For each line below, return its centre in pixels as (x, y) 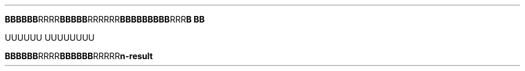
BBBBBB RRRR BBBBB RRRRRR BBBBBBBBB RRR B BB (105, 19)
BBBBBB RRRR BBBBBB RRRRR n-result (79, 56)
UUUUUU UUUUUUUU (50, 38)
